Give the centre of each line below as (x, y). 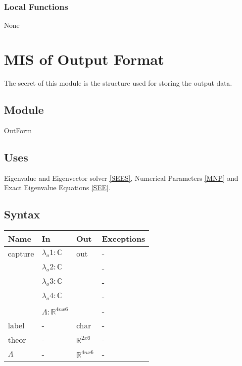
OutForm (18, 130)
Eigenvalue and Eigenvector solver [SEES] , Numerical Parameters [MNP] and (121, 178)
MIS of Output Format (84, 59)
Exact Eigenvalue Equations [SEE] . (57, 187)
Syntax (22, 214)
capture (21, 253)
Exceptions (123, 238)
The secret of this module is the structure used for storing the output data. (118, 82)
